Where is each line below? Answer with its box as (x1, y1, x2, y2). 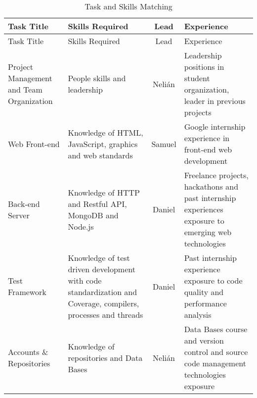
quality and (184, 286, 224, 298)
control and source (184, 346, 248, 357)
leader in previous (184, 95, 246, 106)
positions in (184, 61, 224, 72)
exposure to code (184, 275, 243, 286)
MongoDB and (68, 209, 119, 221)
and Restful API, (68, 198, 127, 209)
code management (184, 357, 246, 369)
